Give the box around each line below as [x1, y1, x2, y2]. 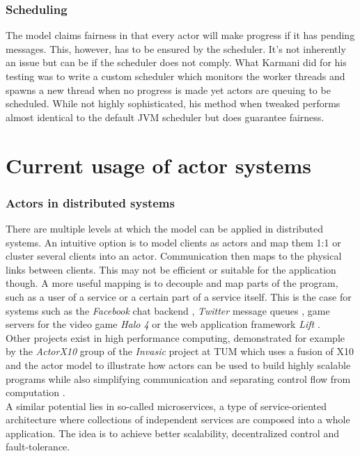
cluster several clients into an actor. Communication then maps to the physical [6, 249, 342, 263]
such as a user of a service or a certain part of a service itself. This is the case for [6, 289, 352, 304]
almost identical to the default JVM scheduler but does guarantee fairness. [6, 109, 324, 124]
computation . [6, 385, 65, 400]
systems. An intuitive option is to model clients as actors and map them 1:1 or [6, 235, 341, 249]
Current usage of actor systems [6, 150, 311, 179]
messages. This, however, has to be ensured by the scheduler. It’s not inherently [6, 41, 346, 56]
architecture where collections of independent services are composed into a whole [6, 412, 350, 427]
